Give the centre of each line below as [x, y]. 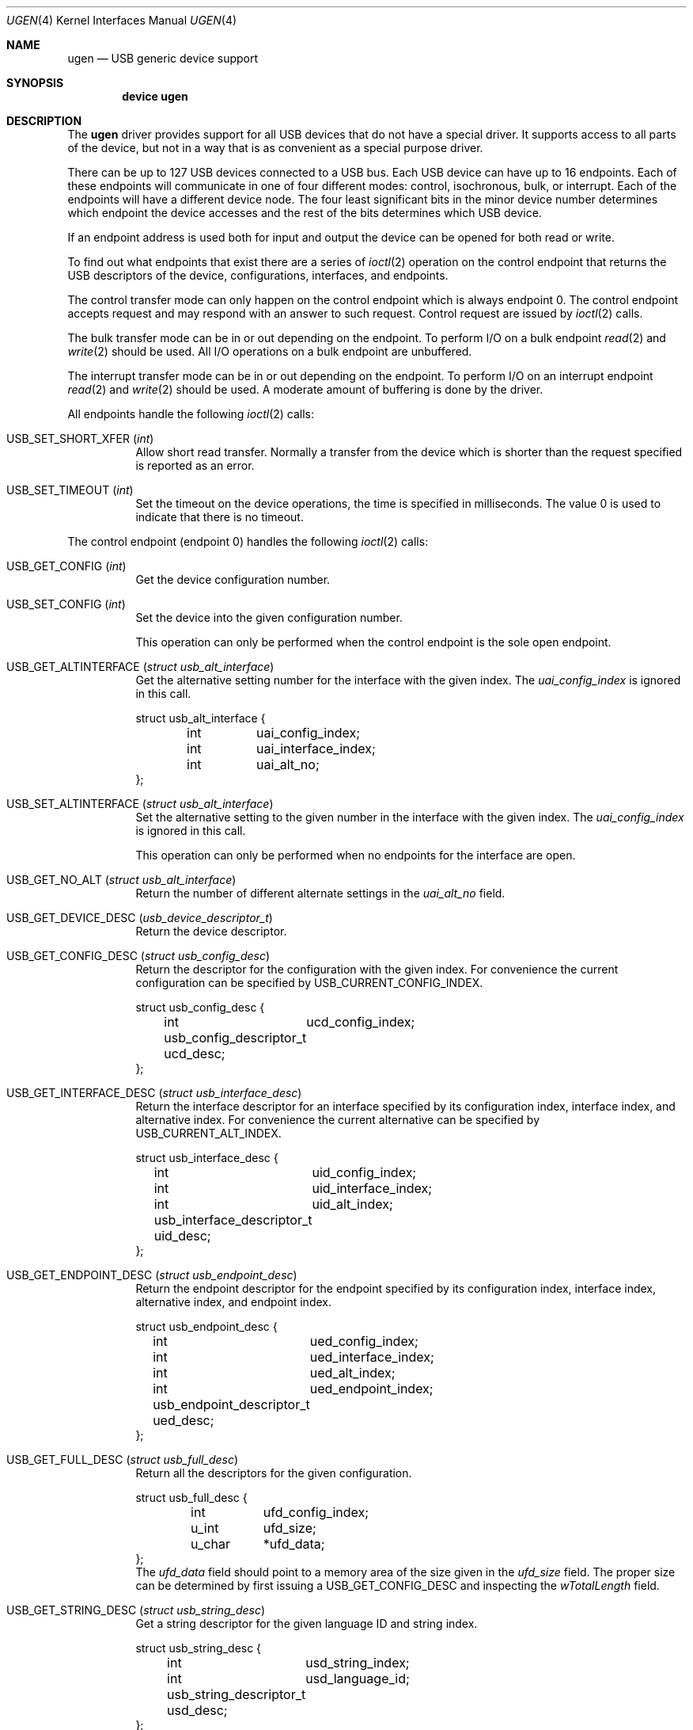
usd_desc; [197, 1710]
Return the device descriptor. [211, 931]
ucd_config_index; [361, 1022]
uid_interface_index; [372, 1188]
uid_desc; [182, 1236]
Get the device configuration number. [233, 579]
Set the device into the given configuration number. [269, 617]
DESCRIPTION [44, 121]
